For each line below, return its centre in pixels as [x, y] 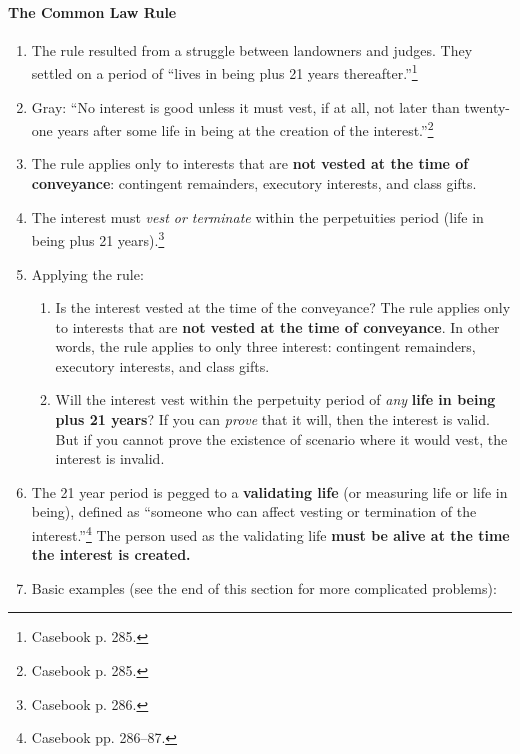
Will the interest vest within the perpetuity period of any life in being [275, 399]
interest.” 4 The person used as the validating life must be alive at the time [270, 533]
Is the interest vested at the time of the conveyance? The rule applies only [283, 307]
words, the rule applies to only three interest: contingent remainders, [265, 346]
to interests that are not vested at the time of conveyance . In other [277, 326]
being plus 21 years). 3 [98, 238]
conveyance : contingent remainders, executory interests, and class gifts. [254, 183]
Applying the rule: [87, 273]
